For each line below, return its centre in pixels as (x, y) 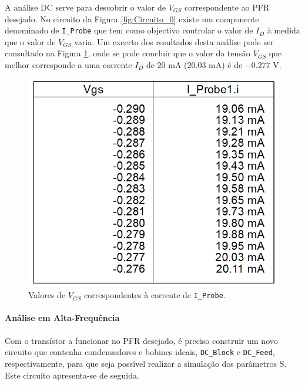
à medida (284, 30)
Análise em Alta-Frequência (62, 318)
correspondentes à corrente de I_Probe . (155, 295)
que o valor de (30, 41)
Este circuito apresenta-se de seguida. (72, 375)
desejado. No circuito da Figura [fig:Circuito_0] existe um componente (132, 18)
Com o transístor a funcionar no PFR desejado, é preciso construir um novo (141, 340)
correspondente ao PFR (227, 7)
